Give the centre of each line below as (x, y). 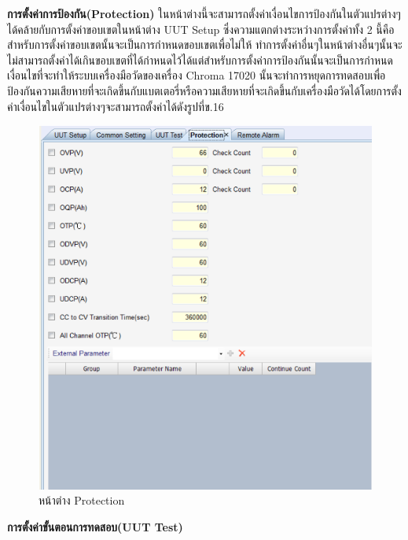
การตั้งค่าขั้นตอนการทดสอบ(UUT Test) (95, 527)
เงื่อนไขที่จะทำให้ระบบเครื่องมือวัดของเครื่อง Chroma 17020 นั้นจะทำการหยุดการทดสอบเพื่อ (197, 75)
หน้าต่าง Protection (82, 500)
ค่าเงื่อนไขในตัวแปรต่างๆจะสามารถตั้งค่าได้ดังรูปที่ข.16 (116, 106)
